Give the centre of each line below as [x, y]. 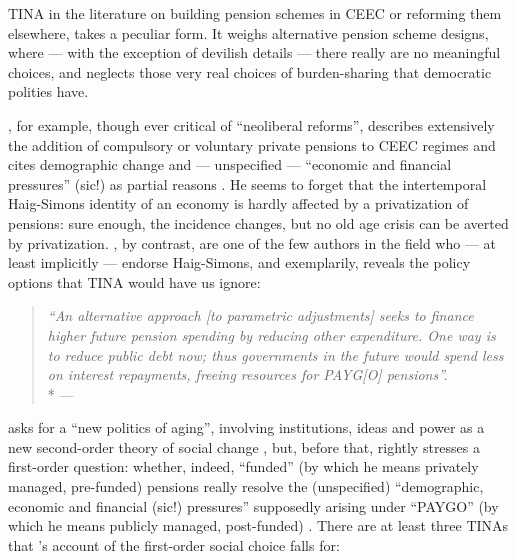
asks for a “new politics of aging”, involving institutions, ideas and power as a [246, 427]
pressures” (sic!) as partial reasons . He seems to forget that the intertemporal [247, 183]
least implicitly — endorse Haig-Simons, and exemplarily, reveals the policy [239, 262]
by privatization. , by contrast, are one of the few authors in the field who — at [252, 242]
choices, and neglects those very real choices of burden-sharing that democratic [250, 71]
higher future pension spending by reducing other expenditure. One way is [271, 334]
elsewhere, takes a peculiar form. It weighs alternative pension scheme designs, [248, 32]
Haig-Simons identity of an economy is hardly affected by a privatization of [238, 203]
